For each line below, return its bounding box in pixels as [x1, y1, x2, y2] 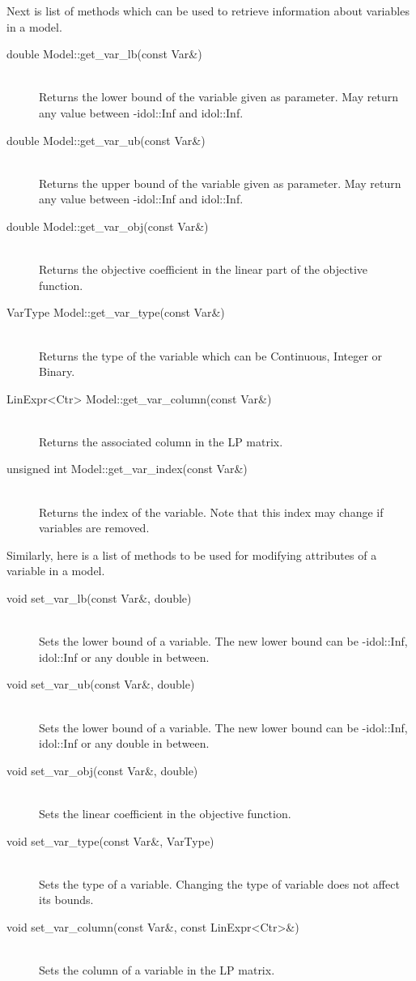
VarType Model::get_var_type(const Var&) [6, 304, 225, 321]
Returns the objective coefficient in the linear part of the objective [39, 261, 367, 278]
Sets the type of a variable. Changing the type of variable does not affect [39, 875, 400, 892]
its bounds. [39, 891, 94, 908]
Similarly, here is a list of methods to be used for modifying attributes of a [6, 546, 377, 563]
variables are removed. [39, 519, 150, 536]
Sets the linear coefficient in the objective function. [39, 804, 291, 821]
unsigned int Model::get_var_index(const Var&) [6, 460, 248, 477]
